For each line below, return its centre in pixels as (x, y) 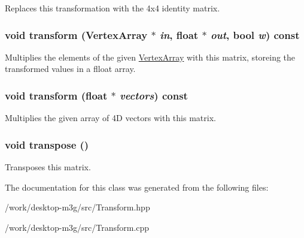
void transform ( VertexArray (76, 34)
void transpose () (47, 144)
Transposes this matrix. (48, 167)
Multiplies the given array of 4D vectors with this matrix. (110, 118)
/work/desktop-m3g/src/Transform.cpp (77, 227)
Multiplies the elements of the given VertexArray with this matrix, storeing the (150, 57)
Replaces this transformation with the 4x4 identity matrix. (113, 8)
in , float (179, 34)
